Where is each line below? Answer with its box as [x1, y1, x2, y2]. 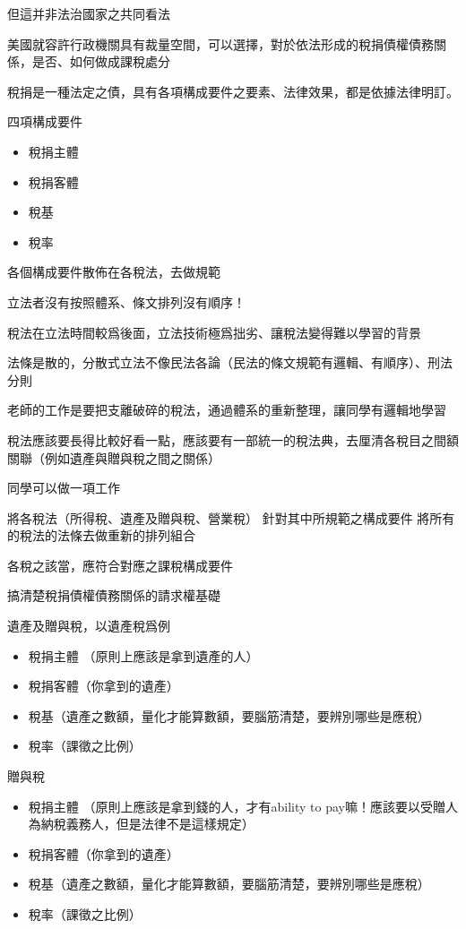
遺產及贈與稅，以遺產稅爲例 [7, 616, 170, 635]
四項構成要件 [7, 112, 82, 131]
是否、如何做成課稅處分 [31, 52, 170, 71]
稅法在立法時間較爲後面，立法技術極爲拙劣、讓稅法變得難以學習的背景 [7, 323, 421, 341]
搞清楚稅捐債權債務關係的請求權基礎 [7, 586, 220, 605]
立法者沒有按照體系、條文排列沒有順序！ [7, 292, 246, 311]
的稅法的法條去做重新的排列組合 [7, 526, 195, 545]
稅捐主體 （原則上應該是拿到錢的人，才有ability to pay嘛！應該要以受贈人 [28, 796, 458, 815]
